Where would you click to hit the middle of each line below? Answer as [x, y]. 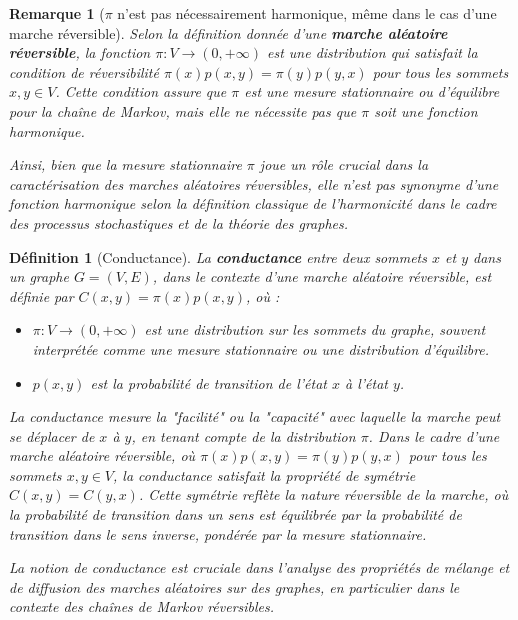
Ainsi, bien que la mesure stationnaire [125, 164]
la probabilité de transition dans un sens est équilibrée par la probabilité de [235, 514]
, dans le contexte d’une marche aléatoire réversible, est [322, 276]
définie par [41, 295]
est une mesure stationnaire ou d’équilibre [372, 91]
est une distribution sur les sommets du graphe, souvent [315, 329]
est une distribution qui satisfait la [372, 52]
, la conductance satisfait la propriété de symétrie [264, 474]
